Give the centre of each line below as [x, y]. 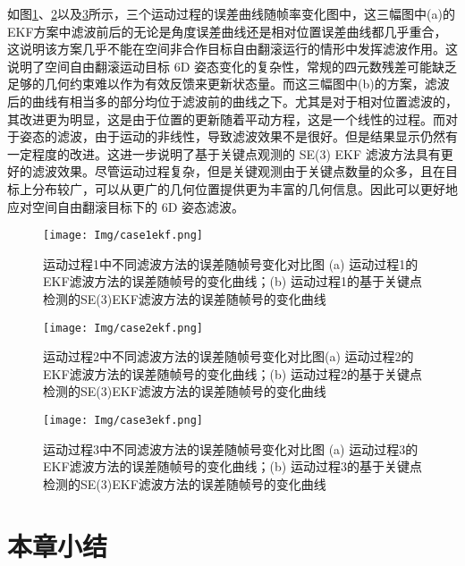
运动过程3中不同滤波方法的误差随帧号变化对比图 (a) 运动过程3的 [231, 448]
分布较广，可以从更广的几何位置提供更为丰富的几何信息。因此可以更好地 [245, 188]
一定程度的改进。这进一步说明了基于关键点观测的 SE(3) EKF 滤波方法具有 [224, 153]
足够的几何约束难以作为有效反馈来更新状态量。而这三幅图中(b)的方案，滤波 [228, 84]
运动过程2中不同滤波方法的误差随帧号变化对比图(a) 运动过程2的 [228, 356]
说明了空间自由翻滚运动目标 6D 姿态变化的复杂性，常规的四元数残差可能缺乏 [232, 66]
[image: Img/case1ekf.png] [123, 236]
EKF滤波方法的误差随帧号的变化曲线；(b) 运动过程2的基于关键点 [232, 373]
